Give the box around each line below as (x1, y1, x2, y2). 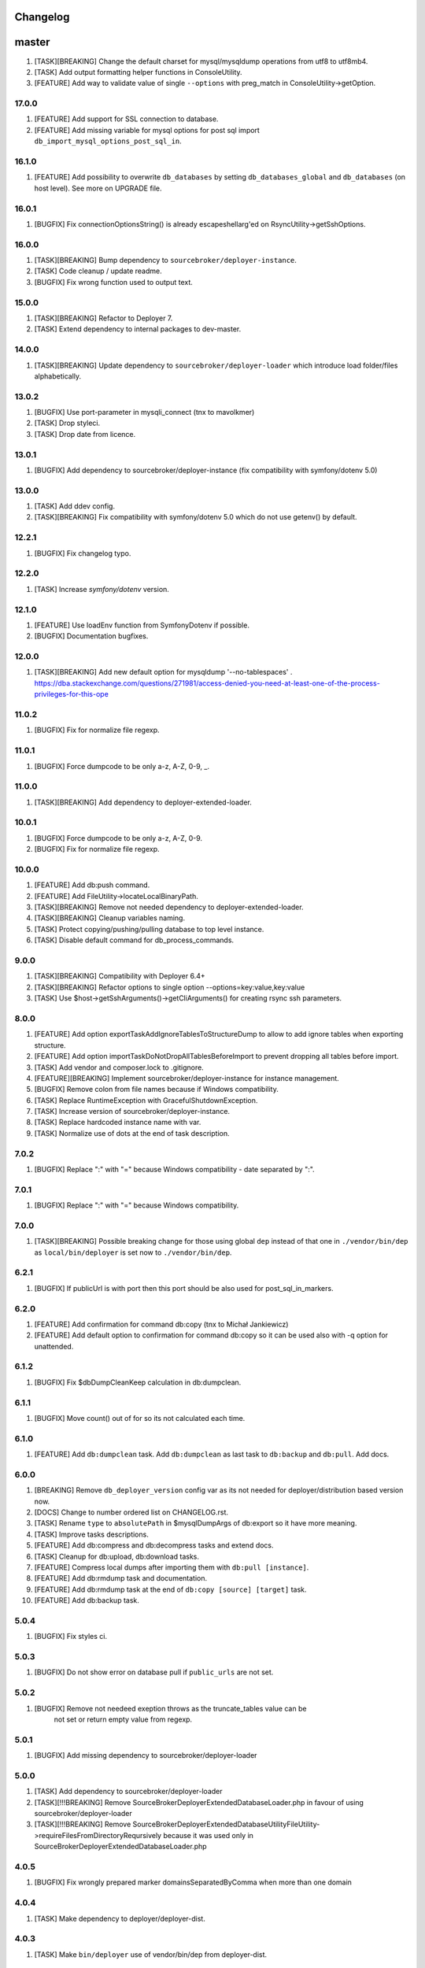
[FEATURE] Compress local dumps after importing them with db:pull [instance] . (34, 1563, 309, 1572)
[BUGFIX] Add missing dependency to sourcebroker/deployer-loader (34, 1751, 257, 1760)
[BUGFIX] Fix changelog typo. (34, 548, 131, 558)
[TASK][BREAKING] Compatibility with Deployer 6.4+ (34, 971, 205, 981)
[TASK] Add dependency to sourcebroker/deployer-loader (34, 1787, 223, 1796)
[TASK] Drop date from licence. (34, 429, 136, 438)
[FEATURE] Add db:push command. (34, 880, 150, 890)
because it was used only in (162, 1830, 253, 1840)
